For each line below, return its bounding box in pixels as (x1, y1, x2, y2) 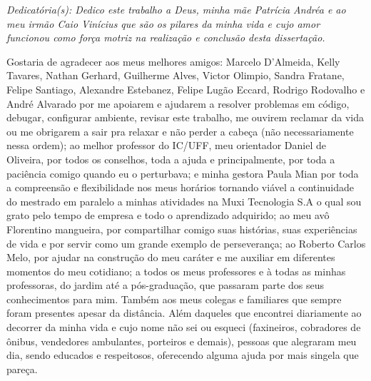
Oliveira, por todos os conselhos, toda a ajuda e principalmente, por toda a (6, 151, 335, 166)
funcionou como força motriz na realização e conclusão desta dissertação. (6, 30, 325, 45)
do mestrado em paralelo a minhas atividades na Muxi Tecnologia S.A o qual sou (6, 193, 362, 208)
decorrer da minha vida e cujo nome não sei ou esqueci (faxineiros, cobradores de (6, 320, 361, 335)
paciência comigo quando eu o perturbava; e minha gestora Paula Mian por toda (6, 166, 359, 181)
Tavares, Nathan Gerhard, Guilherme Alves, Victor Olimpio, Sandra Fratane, (6, 68, 345, 83)
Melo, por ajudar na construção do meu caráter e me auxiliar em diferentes (6, 250, 335, 265)
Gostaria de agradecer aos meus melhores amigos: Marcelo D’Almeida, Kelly (6, 54, 340, 68)
